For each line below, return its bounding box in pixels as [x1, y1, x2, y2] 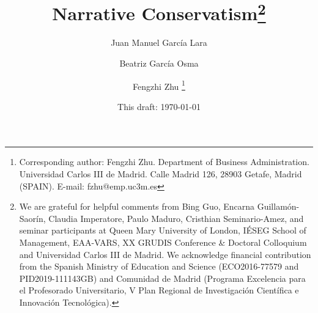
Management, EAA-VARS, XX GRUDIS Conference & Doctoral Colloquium [19, 236, 307, 249]
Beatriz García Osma [119, 57, 199, 70]
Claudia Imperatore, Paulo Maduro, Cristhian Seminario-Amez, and [48, 212, 304, 224]
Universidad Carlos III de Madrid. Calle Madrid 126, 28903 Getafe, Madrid [19, 168, 302, 180]
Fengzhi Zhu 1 [133, 78, 185, 92]
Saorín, [19, 212, 46, 224]
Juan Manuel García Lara [111, 36, 207, 49]
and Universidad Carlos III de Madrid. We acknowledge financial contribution [19, 248, 311, 260]
